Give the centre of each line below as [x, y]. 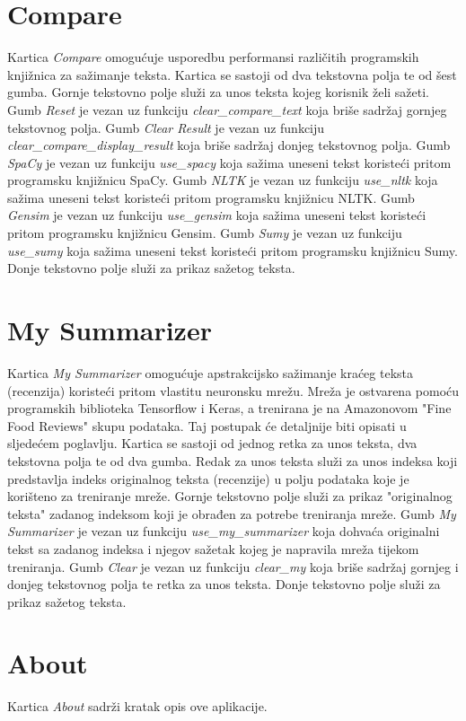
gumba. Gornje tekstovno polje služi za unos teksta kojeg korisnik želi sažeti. [219, 92]
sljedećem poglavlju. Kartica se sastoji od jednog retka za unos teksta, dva [212, 443]
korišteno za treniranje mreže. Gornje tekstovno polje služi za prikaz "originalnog [230, 496]
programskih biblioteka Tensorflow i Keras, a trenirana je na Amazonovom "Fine [229, 408]
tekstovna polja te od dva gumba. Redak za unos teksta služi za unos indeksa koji [233, 460]
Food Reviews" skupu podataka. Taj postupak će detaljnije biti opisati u [207, 425]
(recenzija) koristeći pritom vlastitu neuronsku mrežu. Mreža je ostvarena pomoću [233, 390]
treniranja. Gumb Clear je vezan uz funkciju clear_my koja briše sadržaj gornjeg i [233, 566]
